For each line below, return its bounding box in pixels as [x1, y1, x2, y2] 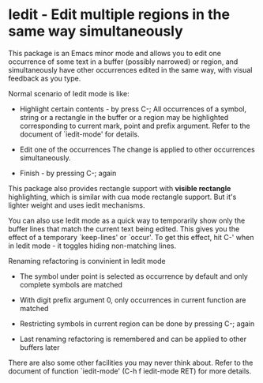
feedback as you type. [8, 73, 81, 83]
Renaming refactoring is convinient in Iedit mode [8, 256, 166, 265]
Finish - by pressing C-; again [19, 168, 117, 178]
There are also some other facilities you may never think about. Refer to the [8, 358, 254, 367]
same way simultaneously [8, 22, 183, 40]
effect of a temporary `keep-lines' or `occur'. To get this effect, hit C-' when [8, 232, 254, 242]
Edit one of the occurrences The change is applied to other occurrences [19, 145, 255, 154]
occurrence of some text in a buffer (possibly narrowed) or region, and [8, 57, 239, 66]
